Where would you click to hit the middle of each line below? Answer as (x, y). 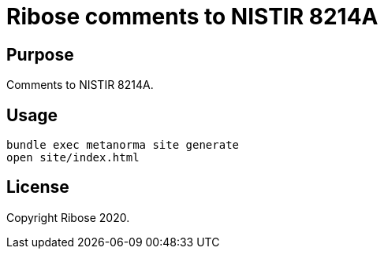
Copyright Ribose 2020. (68, 217)
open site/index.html (73, 158)
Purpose (40, 54)
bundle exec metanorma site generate (123, 145)
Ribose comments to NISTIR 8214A (192, 17)
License (38, 187)
